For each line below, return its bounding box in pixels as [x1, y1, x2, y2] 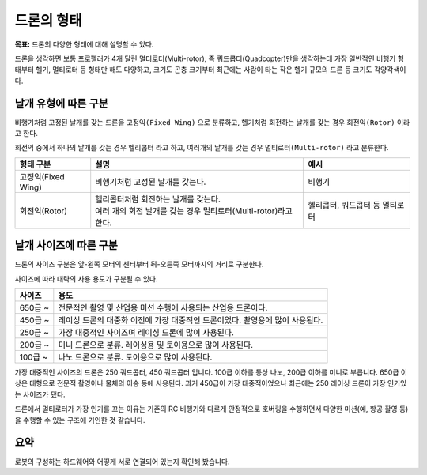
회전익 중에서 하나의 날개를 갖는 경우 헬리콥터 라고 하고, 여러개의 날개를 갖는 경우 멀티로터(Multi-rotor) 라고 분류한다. [14, 143, 389, 153]
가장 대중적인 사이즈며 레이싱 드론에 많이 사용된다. [58, 327, 235, 338]
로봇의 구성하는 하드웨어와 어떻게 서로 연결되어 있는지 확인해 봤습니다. [14, 457, 230, 466]
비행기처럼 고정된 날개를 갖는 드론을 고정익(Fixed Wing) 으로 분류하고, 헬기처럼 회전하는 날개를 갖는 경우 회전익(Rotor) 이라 [14, 117, 410, 126]
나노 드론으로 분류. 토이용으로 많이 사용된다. [58, 352, 213, 363]
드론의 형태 [14, 12, 82, 29]
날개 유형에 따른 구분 [14, 96, 108, 110]
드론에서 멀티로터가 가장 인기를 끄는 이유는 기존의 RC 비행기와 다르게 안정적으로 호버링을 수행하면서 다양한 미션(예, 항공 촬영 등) [14, 404, 409, 414]
